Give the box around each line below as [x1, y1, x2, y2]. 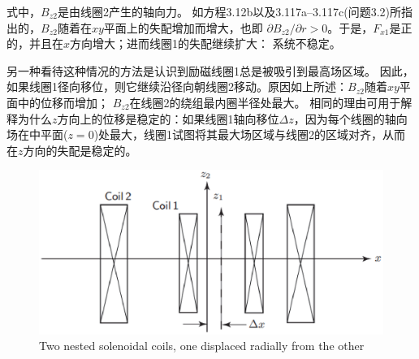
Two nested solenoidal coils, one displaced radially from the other [39, 337, 365, 354]
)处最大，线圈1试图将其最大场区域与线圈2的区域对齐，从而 [93, 126, 406, 143]
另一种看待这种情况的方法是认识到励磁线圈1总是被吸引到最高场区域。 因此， [6, 62, 414, 79]
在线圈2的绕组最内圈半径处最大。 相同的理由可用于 [129, 93, 401, 110]
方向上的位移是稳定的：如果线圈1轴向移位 [57, 110, 279, 127]
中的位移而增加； [17, 93, 109, 110]
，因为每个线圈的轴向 [293, 110, 408, 127]
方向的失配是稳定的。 [23, 141, 137, 158]
